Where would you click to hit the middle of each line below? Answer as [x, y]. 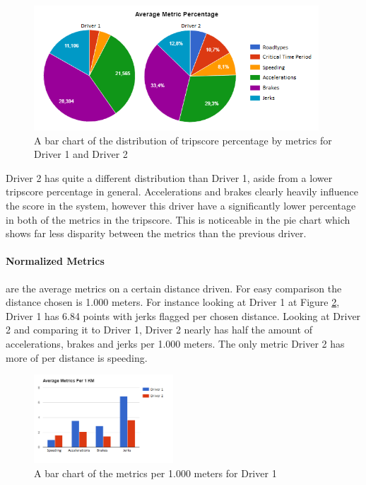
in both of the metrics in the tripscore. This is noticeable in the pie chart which [178, 219]
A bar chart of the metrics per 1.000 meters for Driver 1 [155, 473]
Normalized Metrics [55, 261]
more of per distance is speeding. [77, 357]
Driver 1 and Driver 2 [81, 154]
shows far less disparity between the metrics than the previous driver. [156, 233]
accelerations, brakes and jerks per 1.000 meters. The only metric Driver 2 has [175, 343]
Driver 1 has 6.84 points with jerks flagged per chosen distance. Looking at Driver [183, 315]
